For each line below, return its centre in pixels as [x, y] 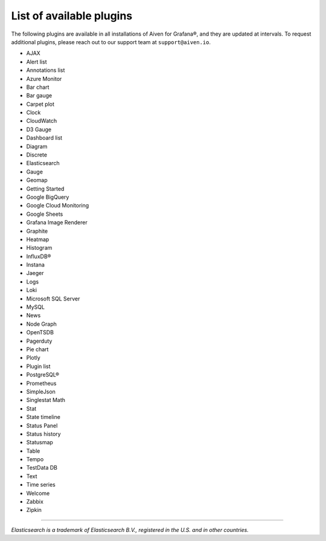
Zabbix [35, 502]
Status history [43, 434]
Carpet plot [40, 104]
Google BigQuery [48, 197]
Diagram [37, 146]
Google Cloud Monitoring [58, 206]
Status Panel [42, 426]
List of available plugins [72, 16]
